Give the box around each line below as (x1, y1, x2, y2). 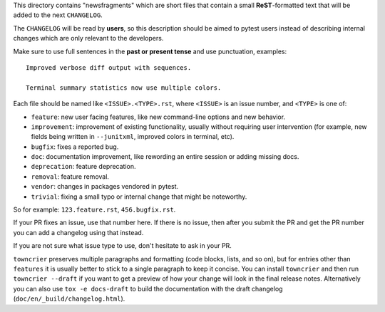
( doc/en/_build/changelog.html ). (13, 294, 125, 303)
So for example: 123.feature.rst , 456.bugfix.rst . (13, 205, 176, 214)
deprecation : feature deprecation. (31, 162, 136, 171)
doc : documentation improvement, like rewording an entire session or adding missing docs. (31, 152, 299, 161)
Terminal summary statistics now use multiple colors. (26, 83, 222, 92)
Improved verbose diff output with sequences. (26, 63, 192, 71)
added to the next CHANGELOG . (13, 11, 103, 19)
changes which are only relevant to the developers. (13, 34, 164, 43)
